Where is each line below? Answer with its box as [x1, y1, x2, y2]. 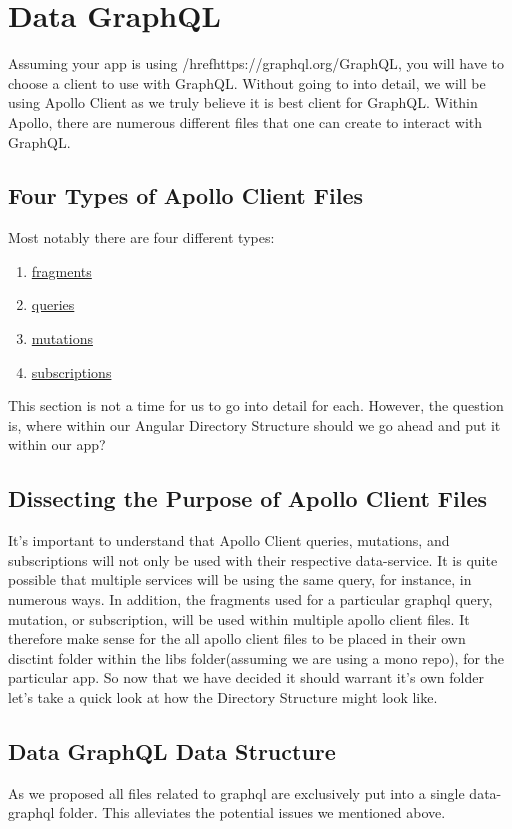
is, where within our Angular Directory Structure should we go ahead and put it [8, 414, 501, 435]
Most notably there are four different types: [8, 227, 275, 248]
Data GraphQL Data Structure [8, 735, 336, 766]
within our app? [8, 434, 106, 455]
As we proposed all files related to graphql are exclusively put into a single [8, 782, 465, 803]
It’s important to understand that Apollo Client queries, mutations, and [8, 530, 450, 551]
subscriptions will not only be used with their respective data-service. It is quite [8, 549, 498, 570]
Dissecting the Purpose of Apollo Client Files [8, 483, 488, 514]
